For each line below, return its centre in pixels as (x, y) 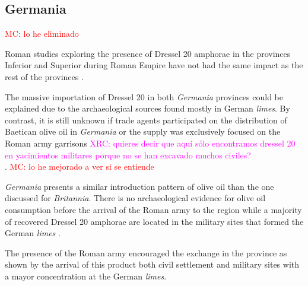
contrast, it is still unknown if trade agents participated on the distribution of (146, 120)
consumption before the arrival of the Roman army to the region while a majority (153, 209)
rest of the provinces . (44, 76)
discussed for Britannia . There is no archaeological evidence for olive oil (135, 198)
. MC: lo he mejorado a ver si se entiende (80, 166)
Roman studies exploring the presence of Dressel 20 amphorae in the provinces (148, 53)
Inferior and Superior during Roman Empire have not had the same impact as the (154, 65)
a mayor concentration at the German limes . (86, 276)
